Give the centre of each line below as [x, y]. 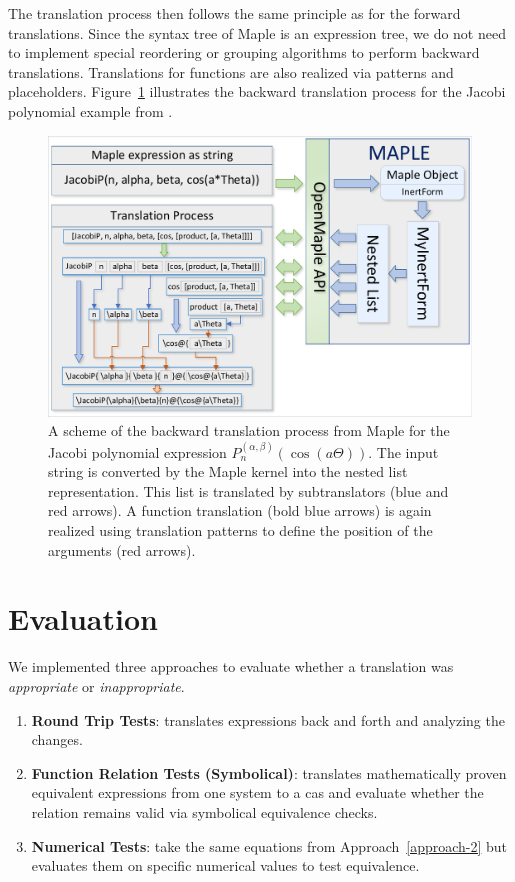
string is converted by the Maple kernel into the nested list [228, 471]
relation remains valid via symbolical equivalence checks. [204, 811]
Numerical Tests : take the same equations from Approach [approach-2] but [269, 845]
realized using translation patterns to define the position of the [240, 530]
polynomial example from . [90, 110]
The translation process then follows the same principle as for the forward [234, 13]
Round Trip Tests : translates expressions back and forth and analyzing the [268, 719]
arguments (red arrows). [122, 549]
